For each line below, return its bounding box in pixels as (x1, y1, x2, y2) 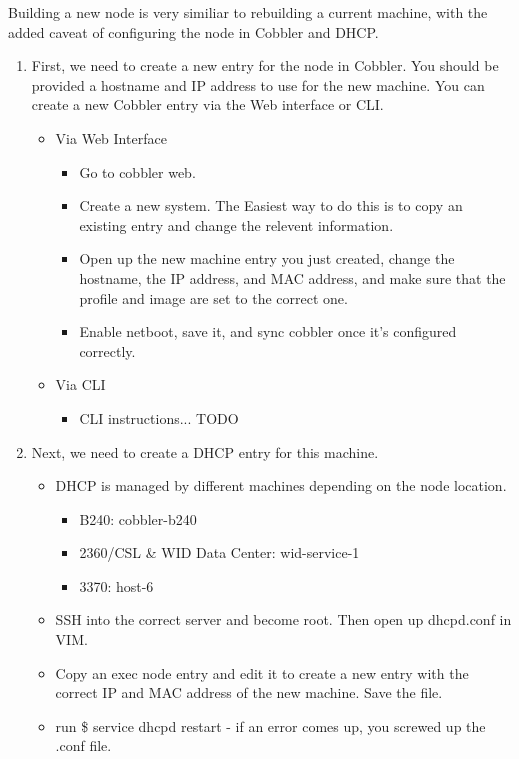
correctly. (79, 340, 136, 361)
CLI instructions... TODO (79, 407, 239, 428)
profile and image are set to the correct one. (79, 287, 348, 308)
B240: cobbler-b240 (79, 508, 197, 529)
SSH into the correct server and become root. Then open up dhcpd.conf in (55, 609, 512, 630)
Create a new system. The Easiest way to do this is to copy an (79, 195, 463, 216)
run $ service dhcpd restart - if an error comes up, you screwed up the (55, 715, 486, 736)
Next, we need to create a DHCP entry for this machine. (31, 441, 379, 462)
